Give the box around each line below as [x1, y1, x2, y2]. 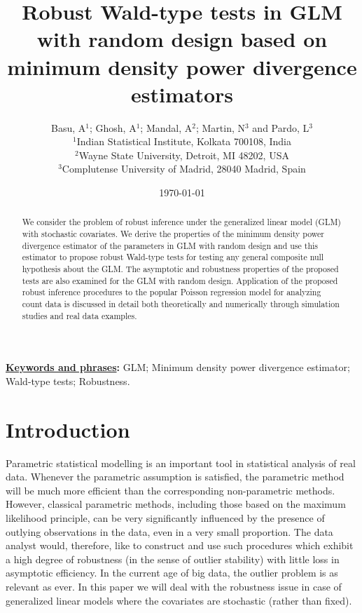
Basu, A [51, 120, 86, 135]
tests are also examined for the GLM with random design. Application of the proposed [22, 274, 338, 286]
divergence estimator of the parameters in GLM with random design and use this [22, 239, 318, 251]
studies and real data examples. [22, 309, 137, 321]
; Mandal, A [140, 120, 193, 135]
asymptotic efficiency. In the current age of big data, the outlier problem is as [6, 565, 338, 580]
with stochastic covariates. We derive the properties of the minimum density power [22, 228, 324, 240]
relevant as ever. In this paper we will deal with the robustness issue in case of [6, 579, 342, 594]
